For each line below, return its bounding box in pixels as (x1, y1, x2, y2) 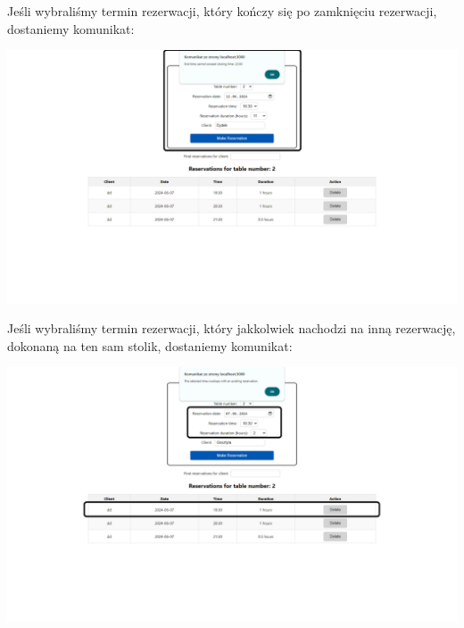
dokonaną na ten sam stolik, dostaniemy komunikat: (7, 336, 293, 355)
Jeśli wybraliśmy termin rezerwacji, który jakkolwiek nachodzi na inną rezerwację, (7, 319, 456, 338)
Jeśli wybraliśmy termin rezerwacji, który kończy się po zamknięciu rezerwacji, (7, 2, 437, 20)
